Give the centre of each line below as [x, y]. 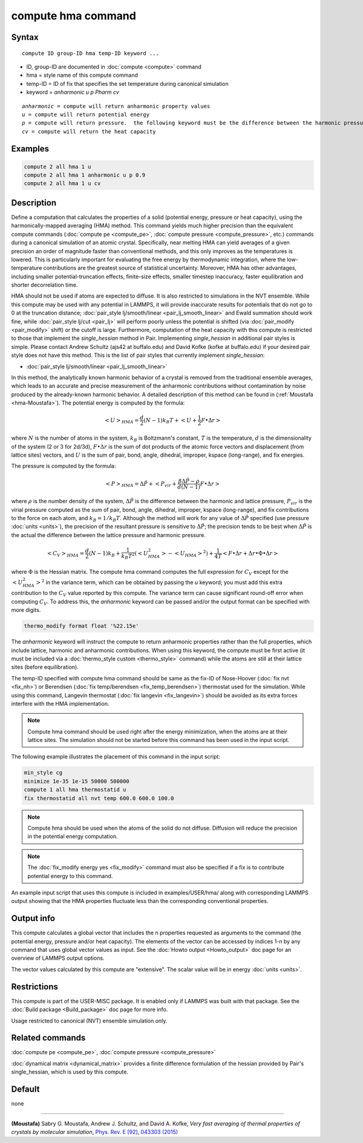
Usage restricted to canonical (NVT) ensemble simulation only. [89, 1021]
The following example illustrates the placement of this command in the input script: [116, 757]
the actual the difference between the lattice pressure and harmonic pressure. [108, 535]
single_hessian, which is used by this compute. [70, 1072]
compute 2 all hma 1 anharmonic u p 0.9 [84, 175]
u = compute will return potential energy [86, 114]
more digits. [26, 610]
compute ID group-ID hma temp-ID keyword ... [91, 53]
